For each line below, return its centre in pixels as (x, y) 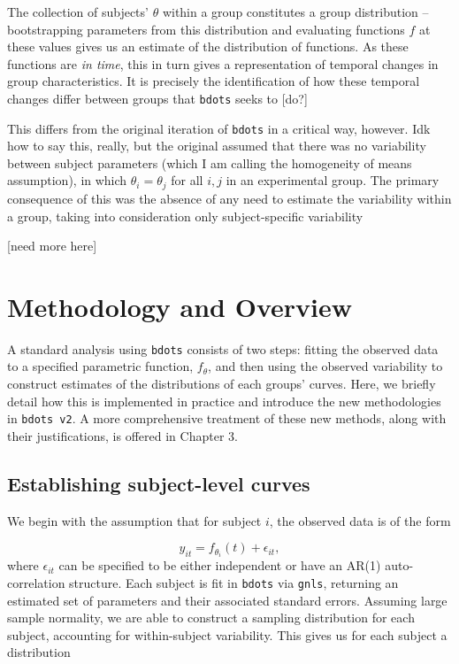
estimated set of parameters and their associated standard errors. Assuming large (227, 600)
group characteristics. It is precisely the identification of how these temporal (214, 81)
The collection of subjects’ (78, 12)
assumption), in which (67, 180)
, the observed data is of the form (360, 520)
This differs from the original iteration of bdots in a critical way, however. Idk (219, 128)
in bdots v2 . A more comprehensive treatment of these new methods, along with (227, 418)
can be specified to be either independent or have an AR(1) (220, 565)
